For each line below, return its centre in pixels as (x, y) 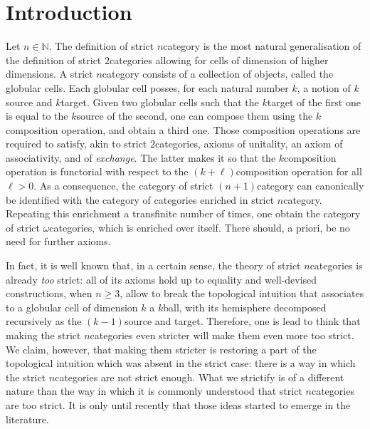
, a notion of (324, 87)
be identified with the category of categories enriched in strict (140, 199)
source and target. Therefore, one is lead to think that (242, 321)
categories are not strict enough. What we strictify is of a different (200, 377)
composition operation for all (299, 171)
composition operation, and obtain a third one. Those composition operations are (183, 129)
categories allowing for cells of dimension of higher (219, 60)
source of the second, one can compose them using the (195, 116)
